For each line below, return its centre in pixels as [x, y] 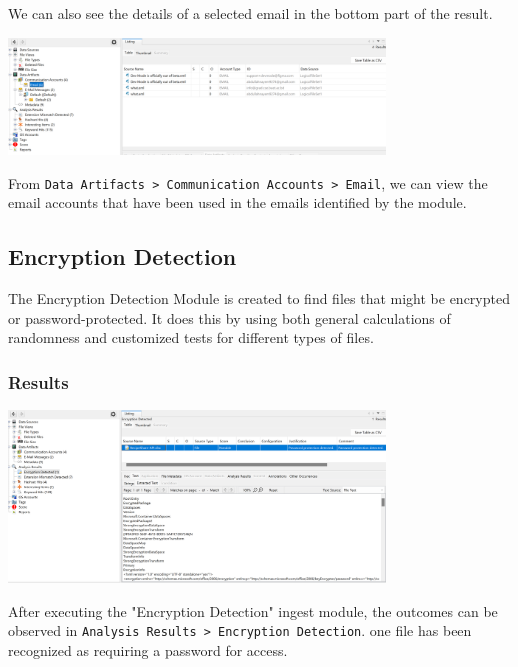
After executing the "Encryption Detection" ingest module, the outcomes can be [253, 610]
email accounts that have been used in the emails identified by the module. [237, 202]
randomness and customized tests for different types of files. [191, 337]
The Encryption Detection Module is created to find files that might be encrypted [259, 298]
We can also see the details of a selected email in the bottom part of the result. [250, 13]
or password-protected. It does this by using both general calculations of [229, 317]
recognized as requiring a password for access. [148, 649]
